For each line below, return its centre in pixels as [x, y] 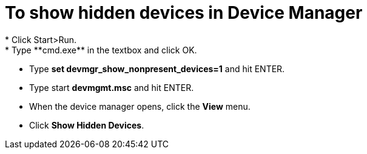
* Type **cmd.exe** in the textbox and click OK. [101, 50]
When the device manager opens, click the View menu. [140, 106]
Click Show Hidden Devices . [87, 125]
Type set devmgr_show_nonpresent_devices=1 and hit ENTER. [157, 69]
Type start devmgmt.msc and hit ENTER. [112, 87]
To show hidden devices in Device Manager [184, 13]
